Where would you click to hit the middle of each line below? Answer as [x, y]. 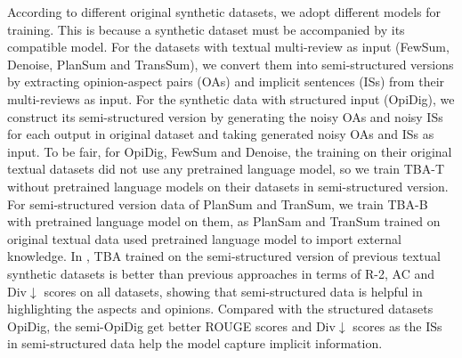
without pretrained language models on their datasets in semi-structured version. [228, 186]
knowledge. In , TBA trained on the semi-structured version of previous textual [224, 256]
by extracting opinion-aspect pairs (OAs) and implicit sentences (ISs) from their [226, 81]
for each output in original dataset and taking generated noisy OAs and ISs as [221, 134]
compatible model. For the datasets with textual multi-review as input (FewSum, [228, 47]
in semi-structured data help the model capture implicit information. [195, 343]
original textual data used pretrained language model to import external [204, 238]
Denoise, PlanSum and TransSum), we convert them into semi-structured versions [231, 64]
